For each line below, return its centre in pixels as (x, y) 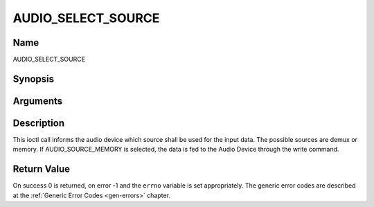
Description (39, 123)
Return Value (42, 169)
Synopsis (34, 79)
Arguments (38, 101)
